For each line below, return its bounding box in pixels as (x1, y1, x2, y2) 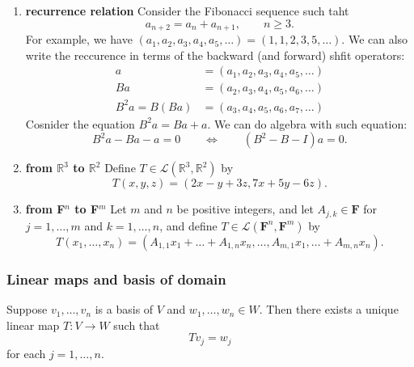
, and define (159, 217, 218, 234)
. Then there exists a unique (259, 301, 399, 318)
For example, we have (25, 31, 133, 48)
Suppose (6, 301, 48, 318)
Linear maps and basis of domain (6, 268, 226, 289)
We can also (348, 31, 408, 48)
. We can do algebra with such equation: (207, 115, 408, 132)
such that (113, 316, 160, 333)
